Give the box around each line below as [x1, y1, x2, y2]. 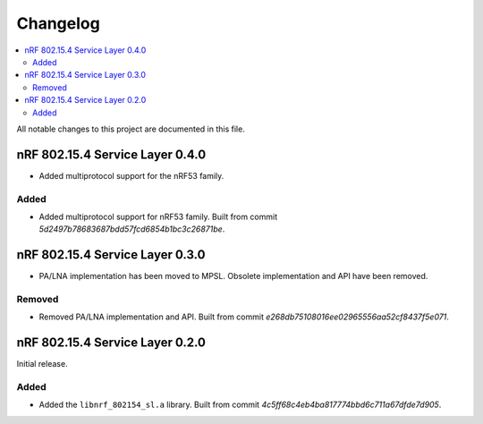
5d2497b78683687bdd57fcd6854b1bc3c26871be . [38, 224, 225, 234]
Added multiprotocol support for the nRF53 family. [38, 170, 225, 181]
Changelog [16, 13, 100, 33]
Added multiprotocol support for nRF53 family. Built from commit [38, 211, 277, 222]
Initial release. [16, 359, 68, 369]
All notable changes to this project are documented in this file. [16, 123, 245, 134]
